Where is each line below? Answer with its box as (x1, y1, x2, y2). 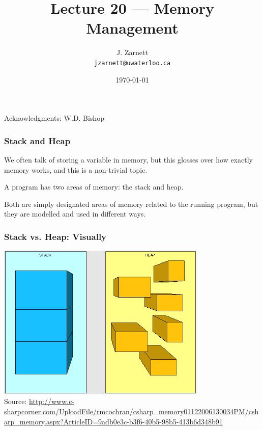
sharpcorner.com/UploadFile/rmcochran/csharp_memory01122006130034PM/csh (4, 406, 259, 416)
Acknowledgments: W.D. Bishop (4, 113, 104, 123)
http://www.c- (29, 396, 75, 407)
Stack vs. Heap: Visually (4, 230, 107, 243)
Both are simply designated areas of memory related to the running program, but (4, 198, 258, 209)
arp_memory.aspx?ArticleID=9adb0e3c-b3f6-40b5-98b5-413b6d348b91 (4, 416, 223, 426)
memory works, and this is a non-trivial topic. (4, 164, 148, 175)
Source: (4, 396, 27, 407)
